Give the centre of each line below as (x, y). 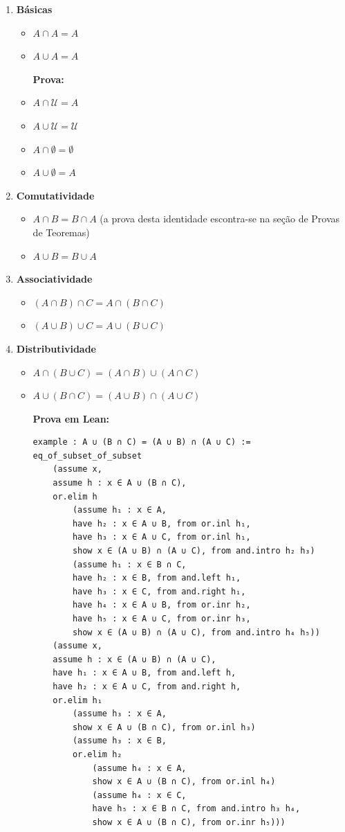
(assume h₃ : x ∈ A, (119, 714)
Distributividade (56, 348)
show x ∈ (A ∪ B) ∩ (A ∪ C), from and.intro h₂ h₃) (194, 551)
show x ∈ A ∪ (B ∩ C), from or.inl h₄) (184, 782)
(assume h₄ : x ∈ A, (139, 768)
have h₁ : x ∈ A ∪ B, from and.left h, (144, 673)
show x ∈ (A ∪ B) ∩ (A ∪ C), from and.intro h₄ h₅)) (196, 632)
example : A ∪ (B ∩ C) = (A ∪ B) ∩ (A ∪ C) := (142, 442)
